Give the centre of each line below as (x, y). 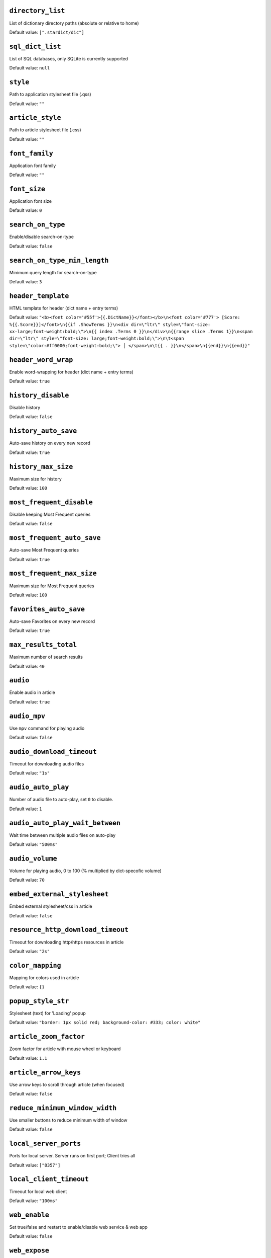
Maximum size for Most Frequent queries (52, 586)
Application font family (33, 166)
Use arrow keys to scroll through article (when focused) (67, 1084)
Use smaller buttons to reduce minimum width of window (68, 1120)
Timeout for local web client (38, 1191)
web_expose (29, 1251)
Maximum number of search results (46, 657)
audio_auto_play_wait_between (65, 823)
